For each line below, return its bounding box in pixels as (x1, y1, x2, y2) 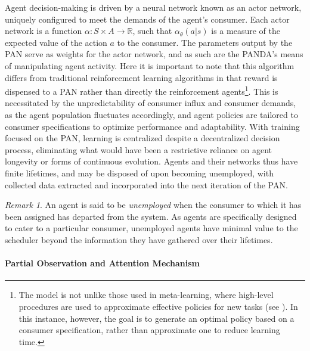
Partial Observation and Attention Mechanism (5, 257, 200, 269)
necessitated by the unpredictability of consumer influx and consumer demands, (5, 97, 296, 109)
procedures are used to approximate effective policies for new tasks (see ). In (18, 300, 298, 312)
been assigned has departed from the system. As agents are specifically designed (5, 210, 297, 222)
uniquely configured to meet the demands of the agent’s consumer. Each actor (5, 13, 290, 25)
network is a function (5, 24, 82, 37)
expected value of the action (5, 36, 107, 48)
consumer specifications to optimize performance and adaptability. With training (5, 120, 300, 132)
